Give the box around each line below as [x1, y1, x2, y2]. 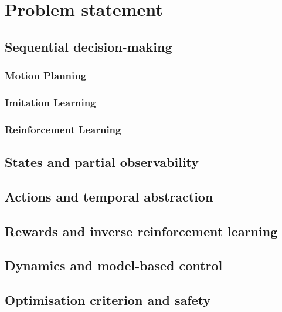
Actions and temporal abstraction [5, 187, 213, 205]
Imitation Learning [5, 95, 96, 109]
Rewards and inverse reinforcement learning [5, 222, 278, 240]
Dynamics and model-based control [5, 256, 223, 274]
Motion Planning [5, 68, 87, 83]
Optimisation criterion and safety [5, 291, 211, 309]
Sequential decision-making [5, 37, 172, 55]
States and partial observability [5, 153, 199, 171]
